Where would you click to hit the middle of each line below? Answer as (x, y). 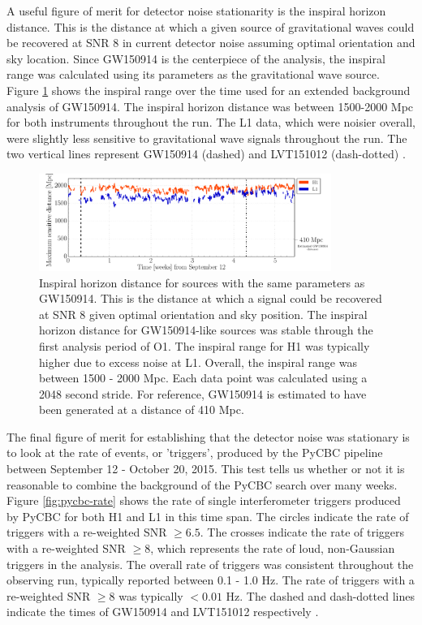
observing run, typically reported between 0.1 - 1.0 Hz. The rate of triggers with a (211, 580)
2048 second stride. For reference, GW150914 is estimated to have (203, 393)
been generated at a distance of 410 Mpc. (142, 409)
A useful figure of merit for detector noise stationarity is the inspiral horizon (196, 11)
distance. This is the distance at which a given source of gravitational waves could (211, 26)
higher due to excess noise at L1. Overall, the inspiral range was (198, 362)
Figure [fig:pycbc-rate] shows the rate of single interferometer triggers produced (204, 500)
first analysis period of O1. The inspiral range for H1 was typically (205, 345)
